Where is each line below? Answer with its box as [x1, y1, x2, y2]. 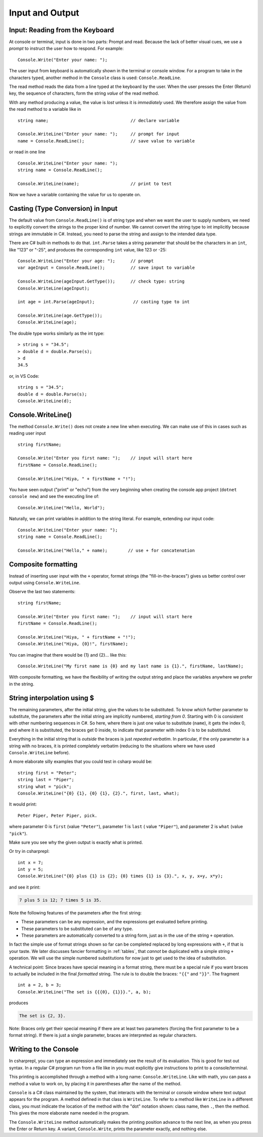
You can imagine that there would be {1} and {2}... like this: [9, 652, 127, 658]
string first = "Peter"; [18, 770, 77, 776]
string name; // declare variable [18, 118, 180, 123]
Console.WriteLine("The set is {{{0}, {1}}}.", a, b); [18, 989, 151, 994]
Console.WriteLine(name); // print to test [18, 181, 172, 186]
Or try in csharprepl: [9, 848, 50, 854]
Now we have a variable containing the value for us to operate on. [9, 192, 141, 198]
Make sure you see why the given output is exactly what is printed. [9, 839, 143, 845]
